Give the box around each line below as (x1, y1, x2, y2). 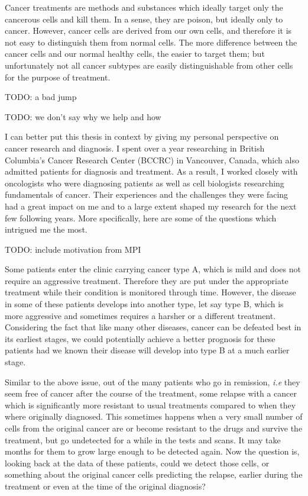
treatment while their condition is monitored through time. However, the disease (5, 286, 296, 298)
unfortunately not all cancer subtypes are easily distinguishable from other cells (5, 59, 293, 71)
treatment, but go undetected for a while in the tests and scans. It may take (5, 433, 281, 446)
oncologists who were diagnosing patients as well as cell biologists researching (5, 176, 284, 189)
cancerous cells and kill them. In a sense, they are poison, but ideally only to (5, 12, 283, 25)
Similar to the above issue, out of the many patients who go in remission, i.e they (5, 375, 300, 388)
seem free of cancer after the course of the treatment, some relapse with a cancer (5, 387, 297, 400)
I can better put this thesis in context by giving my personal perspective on (5, 130, 279, 143)
